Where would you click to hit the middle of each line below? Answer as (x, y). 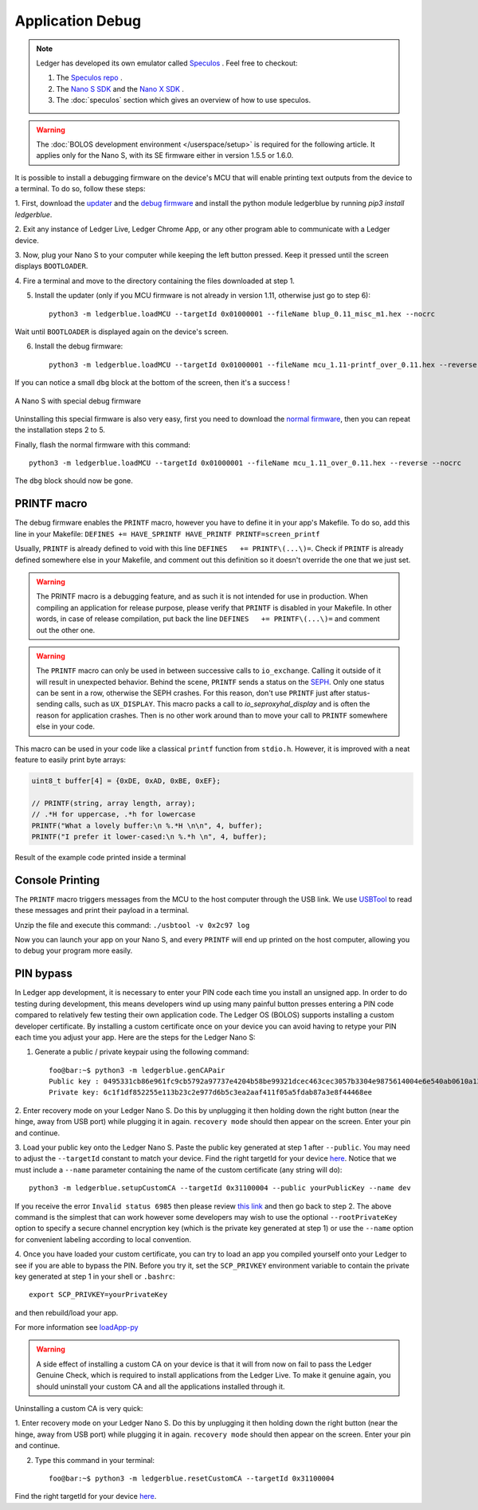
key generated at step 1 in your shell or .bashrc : (95, 1276)
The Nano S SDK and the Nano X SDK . (120, 88)
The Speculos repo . (89, 78)
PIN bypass (44, 974)
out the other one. (66, 630)
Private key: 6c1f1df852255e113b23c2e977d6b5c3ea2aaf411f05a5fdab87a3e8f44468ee (211, 1093)
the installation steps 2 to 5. (60, 430)
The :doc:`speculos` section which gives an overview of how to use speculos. (183, 100)
